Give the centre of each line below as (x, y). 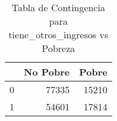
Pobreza (58, 48)
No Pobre (47, 72)
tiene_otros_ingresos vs (58, 35)
